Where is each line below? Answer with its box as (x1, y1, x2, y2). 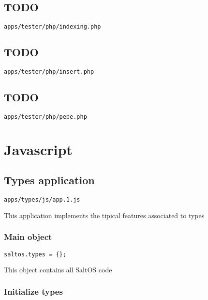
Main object (4, 231, 52, 243)
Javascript (4, 139, 73, 159)
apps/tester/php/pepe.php (4, 113, 87, 120)
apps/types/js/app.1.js (4, 196, 80, 204)
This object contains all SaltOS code (4, 265, 112, 275)
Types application (4, 173, 95, 188)
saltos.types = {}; (4, 251, 66, 258)
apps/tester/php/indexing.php (4, 23, 101, 31)
